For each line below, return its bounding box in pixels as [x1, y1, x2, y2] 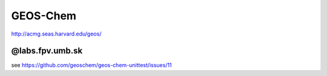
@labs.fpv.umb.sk [11, 46, 83, 56]
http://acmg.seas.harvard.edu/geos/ [11, 30, 102, 37]
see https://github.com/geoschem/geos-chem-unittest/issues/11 [11, 62, 172, 69]
